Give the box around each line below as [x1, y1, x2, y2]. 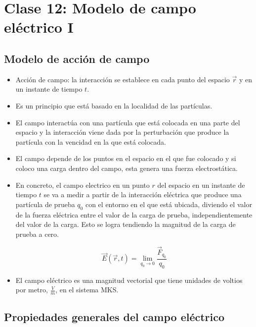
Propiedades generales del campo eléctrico [4, 309, 225, 324]
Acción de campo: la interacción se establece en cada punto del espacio [15, 74, 230, 84]
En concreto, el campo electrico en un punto [15, 179, 150, 190]
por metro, [15, 284, 48, 295]
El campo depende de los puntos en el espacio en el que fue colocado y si [15, 153, 236, 163]
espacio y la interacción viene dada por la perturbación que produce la [15, 127, 229, 137]
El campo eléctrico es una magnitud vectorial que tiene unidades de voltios [15, 274, 243, 285]
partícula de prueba [15, 199, 75, 209]
